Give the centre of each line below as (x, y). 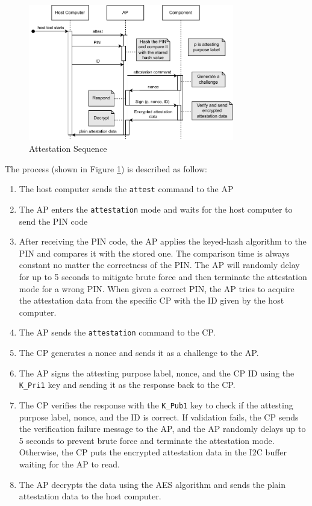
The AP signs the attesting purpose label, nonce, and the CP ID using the (157, 373)
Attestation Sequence (68, 148)
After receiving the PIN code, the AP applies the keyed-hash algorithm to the (163, 241)
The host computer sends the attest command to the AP (126, 189)
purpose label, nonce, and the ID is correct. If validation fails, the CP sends (159, 417)
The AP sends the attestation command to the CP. (117, 332)
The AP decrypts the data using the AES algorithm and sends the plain (152, 484)
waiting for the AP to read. (69, 464)
